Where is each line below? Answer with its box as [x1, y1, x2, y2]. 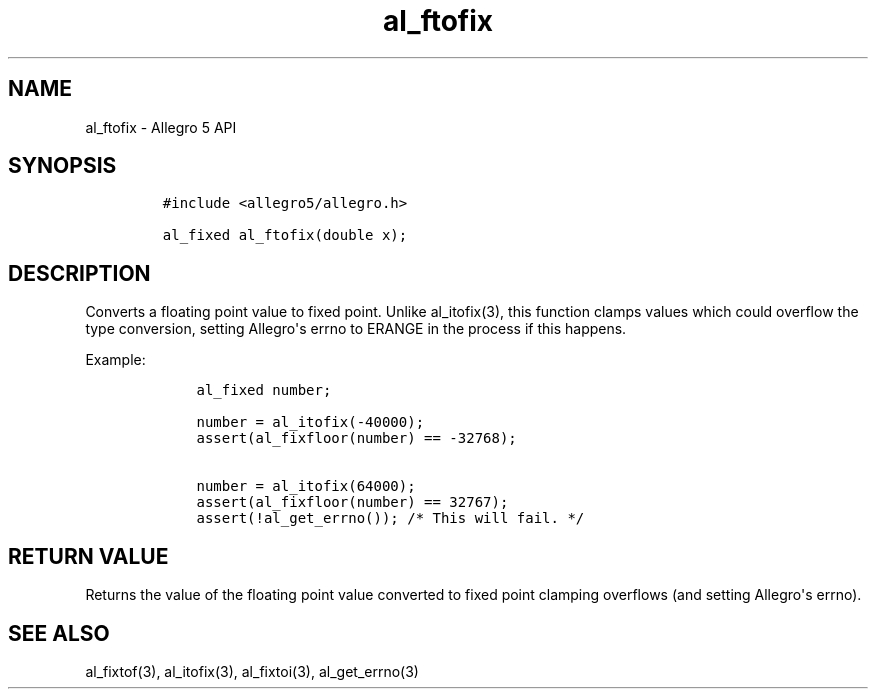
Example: [85, 351, 146, 369]
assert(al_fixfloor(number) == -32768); [196, 430, 517, 447]
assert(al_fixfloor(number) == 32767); [196, 494, 509, 511]
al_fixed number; [196, 382, 332, 399]
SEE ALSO [8, 620, 110, 646]
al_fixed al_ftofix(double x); [162, 227, 408, 244]
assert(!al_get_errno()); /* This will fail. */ [196, 510, 585, 527]
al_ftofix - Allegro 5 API [85, 118, 237, 136]
